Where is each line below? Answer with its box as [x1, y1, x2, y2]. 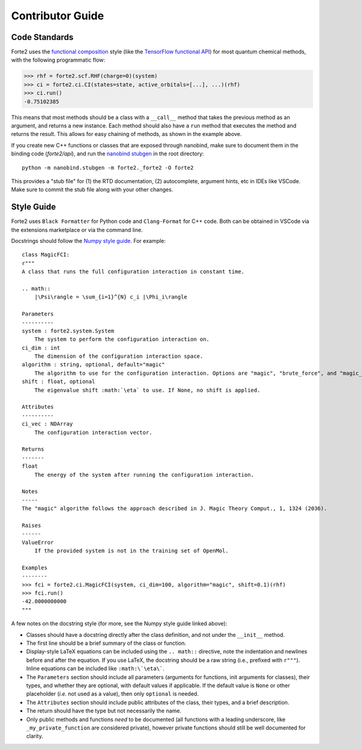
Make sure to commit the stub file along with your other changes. [11, 186, 173, 193]
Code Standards [11, 32, 74, 42]
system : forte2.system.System [22, 327, 115, 334]
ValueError [22, 538, 54, 546]
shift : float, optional [22, 378, 95, 385]
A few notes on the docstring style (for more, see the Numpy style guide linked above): [11, 620, 227, 627]
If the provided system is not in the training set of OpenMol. [34, 548, 229, 554]
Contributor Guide [11, 9, 104, 22]
